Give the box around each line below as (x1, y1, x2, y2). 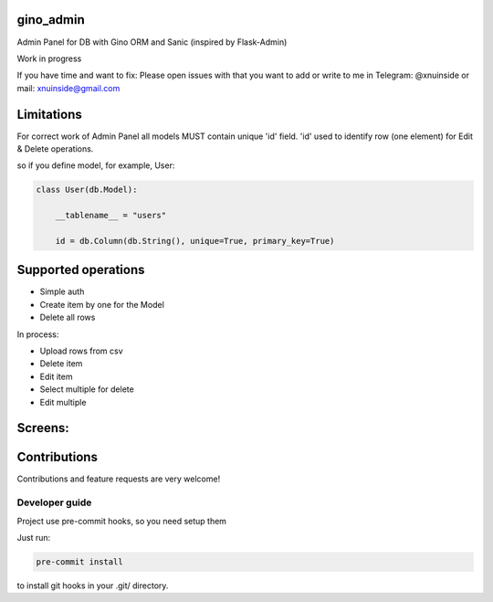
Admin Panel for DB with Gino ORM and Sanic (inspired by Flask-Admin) (16, 37, 288, 48)
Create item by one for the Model (39, 299, 164, 310)
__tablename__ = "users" (55, 210, 167, 221)
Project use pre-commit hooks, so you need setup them (16, 515, 227, 526)
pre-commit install (36, 556, 123, 566)
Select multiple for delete (39, 384, 134, 395)
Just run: (16, 533, 51, 543)
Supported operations (16, 262, 145, 278)
